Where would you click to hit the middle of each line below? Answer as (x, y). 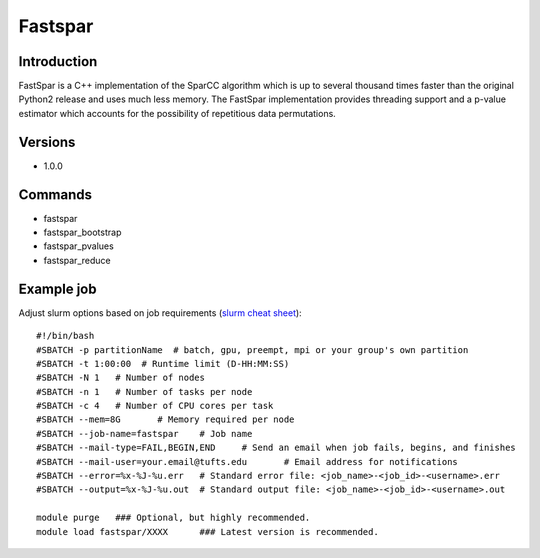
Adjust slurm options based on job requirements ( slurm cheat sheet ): (160, 312)
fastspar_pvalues (78, 246)
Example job (57, 288)
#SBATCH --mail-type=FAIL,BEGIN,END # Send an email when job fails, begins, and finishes (276, 448)
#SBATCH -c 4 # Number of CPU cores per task (155, 406)
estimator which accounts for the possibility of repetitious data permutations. (177, 113)
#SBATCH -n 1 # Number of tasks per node (144, 391)
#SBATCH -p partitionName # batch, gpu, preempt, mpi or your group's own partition (252, 349)
